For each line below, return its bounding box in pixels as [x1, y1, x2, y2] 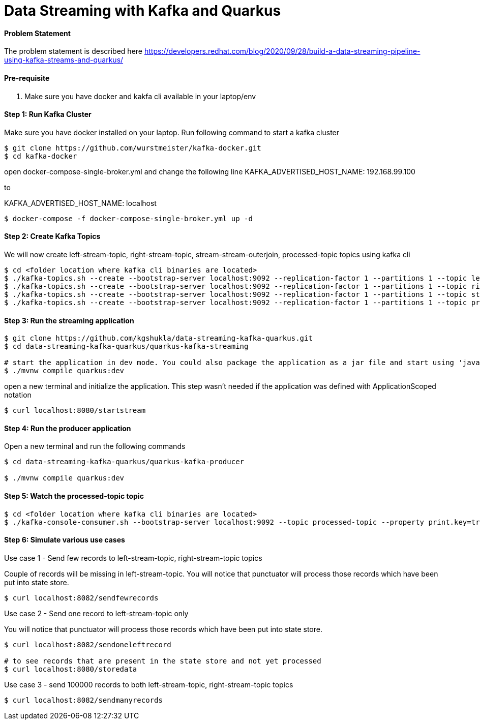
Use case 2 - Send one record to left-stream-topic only [4, 609, 189, 618]
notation [4, 390, 32, 400]
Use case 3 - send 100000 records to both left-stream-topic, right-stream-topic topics [4, 680, 293, 689]
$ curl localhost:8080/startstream [4, 406, 146, 415]
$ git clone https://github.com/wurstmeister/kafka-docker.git [4, 143, 261, 152]
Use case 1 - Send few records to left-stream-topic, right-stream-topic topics [4, 553, 262, 562]
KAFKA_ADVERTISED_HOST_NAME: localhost [4, 198, 157, 207]
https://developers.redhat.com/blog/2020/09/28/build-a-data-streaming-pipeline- [144, 47, 421, 56]
